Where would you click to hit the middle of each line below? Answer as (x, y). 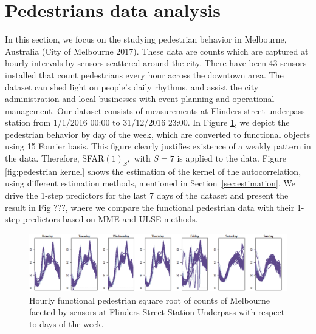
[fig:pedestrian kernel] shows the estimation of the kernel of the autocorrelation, (153, 171)
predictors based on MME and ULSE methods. (110, 219)
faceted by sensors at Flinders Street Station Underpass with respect (157, 312)
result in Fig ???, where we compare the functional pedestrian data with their (150, 207)
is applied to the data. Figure (232, 158)
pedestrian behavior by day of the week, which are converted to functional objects (157, 134)
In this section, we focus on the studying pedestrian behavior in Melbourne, (146, 39)
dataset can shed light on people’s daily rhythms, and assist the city (132, 87)
